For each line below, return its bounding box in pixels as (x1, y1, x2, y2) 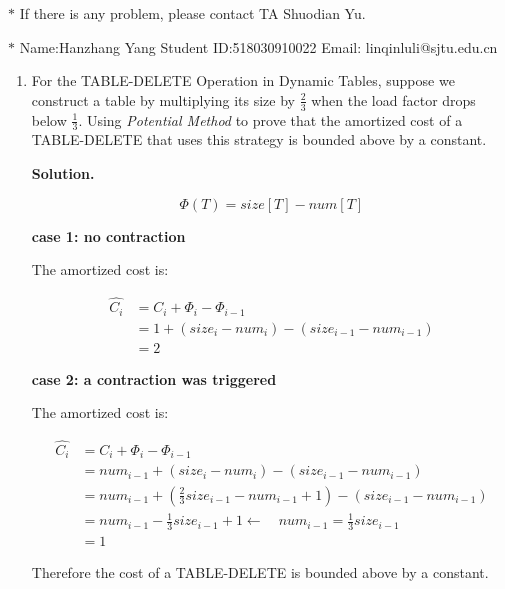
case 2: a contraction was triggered (31, 368, 277, 389)
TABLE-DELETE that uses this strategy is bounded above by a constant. (31, 129, 487, 150)
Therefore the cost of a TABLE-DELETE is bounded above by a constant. (31, 561, 489, 582)
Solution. (31, 163, 95, 184)
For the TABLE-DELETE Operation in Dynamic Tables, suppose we (31, 70, 455, 91)
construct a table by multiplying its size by (31, 89, 295, 110)
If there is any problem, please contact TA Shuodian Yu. (19, 3, 366, 23)
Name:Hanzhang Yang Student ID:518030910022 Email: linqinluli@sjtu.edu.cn (19, 36, 498, 57)
